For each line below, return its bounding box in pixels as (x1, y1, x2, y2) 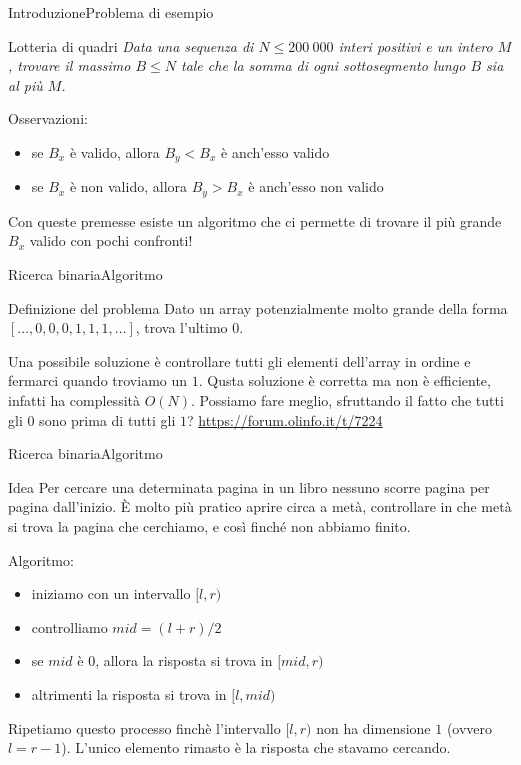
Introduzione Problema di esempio (8, 2, 214, 22)
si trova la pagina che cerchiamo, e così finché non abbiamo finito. (8, 516, 411, 536)
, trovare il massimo (8, 55, 131, 76)
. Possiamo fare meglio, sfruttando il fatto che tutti (191, 390, 504, 411)
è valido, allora (69, 141, 160, 162)
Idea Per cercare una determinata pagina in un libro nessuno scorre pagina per (8, 476, 490, 497)
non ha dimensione (316, 717, 431, 738)
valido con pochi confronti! (29, 230, 193, 251)
